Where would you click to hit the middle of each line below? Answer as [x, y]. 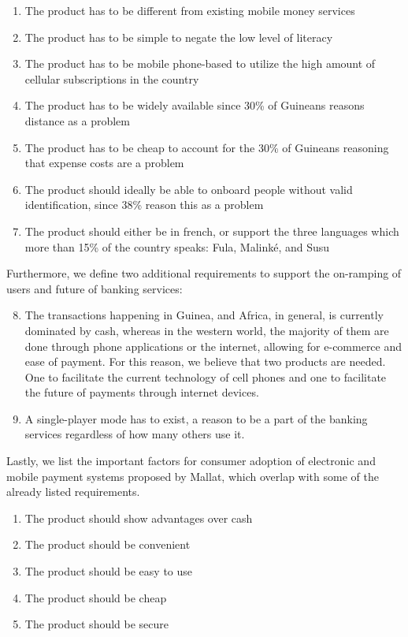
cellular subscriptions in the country [112, 78]
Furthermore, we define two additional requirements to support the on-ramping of [204, 273]
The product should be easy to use [109, 571]
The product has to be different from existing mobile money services [190, 10]
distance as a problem [77, 120]
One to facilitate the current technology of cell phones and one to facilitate [206, 376]
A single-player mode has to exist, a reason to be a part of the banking [196, 418]
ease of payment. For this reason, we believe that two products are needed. [205, 361]
